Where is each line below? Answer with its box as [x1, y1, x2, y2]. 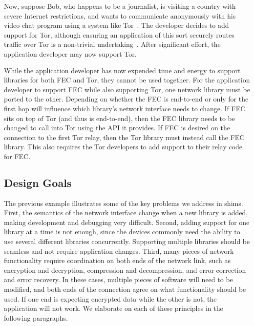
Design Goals [4, 175, 72, 190]
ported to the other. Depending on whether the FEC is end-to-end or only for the [4, 94, 249, 104]
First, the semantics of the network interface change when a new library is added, [4, 207, 248, 218]
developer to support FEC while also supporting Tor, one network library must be [4, 84, 250, 94]
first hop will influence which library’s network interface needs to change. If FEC [4, 103, 246, 113]
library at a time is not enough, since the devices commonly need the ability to [4, 226, 240, 237]
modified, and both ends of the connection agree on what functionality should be [4, 284, 246, 294]
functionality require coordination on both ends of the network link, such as [4, 255, 231, 265]
